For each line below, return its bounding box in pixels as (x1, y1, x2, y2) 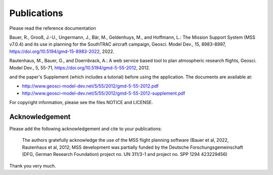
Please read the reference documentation (9, 25, 96, 31)
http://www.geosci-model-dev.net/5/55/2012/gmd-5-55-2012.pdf (22, 83, 159, 89)
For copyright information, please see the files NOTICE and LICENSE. (9, 100, 153, 106)
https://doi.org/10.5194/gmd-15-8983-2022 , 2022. (9, 48, 115, 54)
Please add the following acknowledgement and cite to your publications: (9, 126, 162, 132)
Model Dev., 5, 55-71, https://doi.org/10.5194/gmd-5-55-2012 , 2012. (9, 64, 150, 70)
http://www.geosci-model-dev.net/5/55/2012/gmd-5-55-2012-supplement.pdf (22, 90, 186, 96)
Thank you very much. (9, 162, 57, 168)
